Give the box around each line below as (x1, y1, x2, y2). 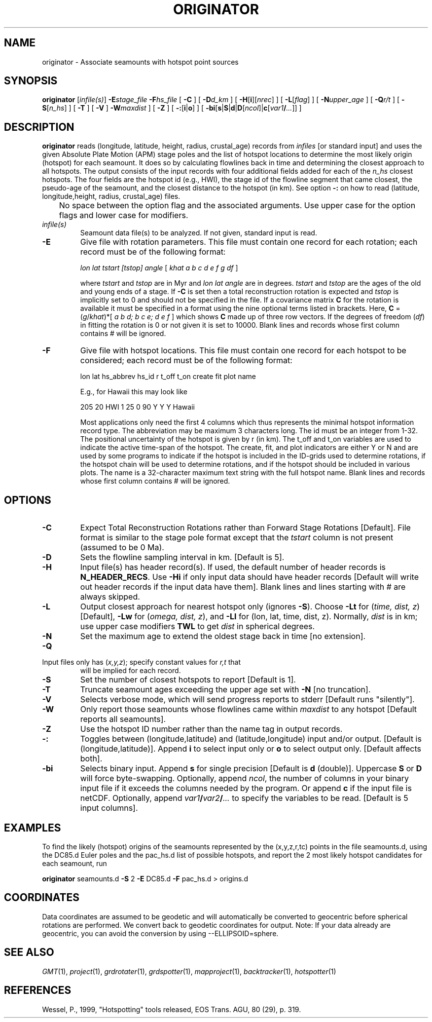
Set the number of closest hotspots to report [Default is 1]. (80, 675, 296, 685)
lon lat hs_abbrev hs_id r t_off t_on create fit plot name (80, 372, 256, 381)
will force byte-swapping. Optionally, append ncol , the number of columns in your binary (80, 773, 409, 784)
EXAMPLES (4, 821, 61, 834)
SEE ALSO (4, 946, 54, 959)
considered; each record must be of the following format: (80, 355, 292, 366)
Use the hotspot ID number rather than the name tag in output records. (80, 724, 343, 734)
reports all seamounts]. (80, 714, 166, 724)
